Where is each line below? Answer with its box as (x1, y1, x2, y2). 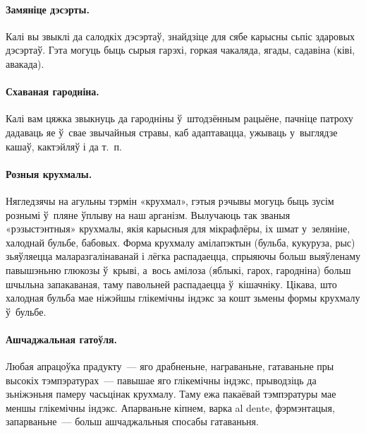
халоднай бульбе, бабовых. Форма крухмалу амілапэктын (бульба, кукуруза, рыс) (6, 235, 355, 249)
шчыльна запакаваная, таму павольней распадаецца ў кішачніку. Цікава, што (6, 276, 337, 291)
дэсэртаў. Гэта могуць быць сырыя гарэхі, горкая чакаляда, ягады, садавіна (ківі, (6, 42, 355, 57)
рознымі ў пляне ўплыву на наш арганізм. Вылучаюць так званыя (6, 207, 291, 222)
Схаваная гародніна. (6, 84, 99, 99)
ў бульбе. (6, 304, 47, 319)
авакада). (6, 56, 44, 71)
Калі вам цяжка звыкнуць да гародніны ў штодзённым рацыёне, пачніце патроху (6, 111, 353, 126)
